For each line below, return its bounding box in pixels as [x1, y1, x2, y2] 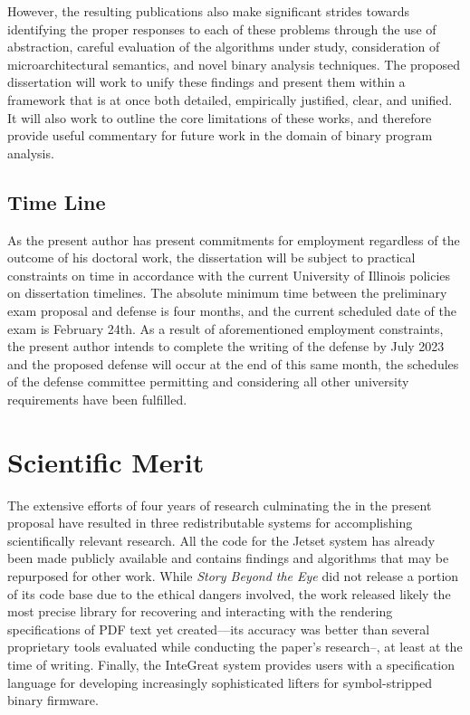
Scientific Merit [7, 443, 205, 480]
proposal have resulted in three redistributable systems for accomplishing [7, 513, 413, 532]
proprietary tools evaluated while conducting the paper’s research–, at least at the [7, 637, 463, 656]
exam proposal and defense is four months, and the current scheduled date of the [7, 300, 456, 319]
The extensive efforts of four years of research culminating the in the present [7, 495, 432, 514]
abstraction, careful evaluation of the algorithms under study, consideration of [7, 37, 440, 56]
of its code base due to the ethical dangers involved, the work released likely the [7, 584, 451, 603]
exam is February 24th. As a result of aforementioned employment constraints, [7, 319, 444, 338]
